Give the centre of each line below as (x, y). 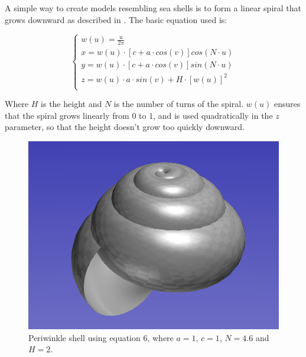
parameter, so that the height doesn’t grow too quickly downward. (125, 127)
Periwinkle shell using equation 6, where (101, 337)
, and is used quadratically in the (213, 115)
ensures (287, 104)
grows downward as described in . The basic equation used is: (116, 19)
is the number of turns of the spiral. (179, 104)
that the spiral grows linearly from (67, 115)
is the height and (71, 104)
